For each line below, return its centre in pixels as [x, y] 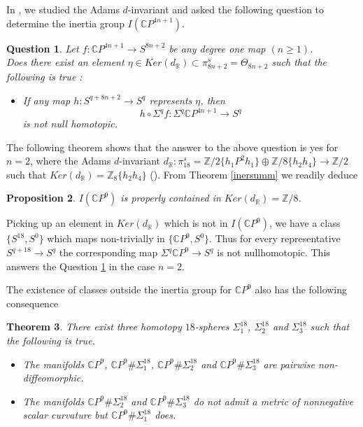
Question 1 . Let [43, 48]
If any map [47, 100]
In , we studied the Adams [63, 9]
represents [171, 100]
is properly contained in [171, 198]
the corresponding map [108, 252]
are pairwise [289, 364]
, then [213, 100]
